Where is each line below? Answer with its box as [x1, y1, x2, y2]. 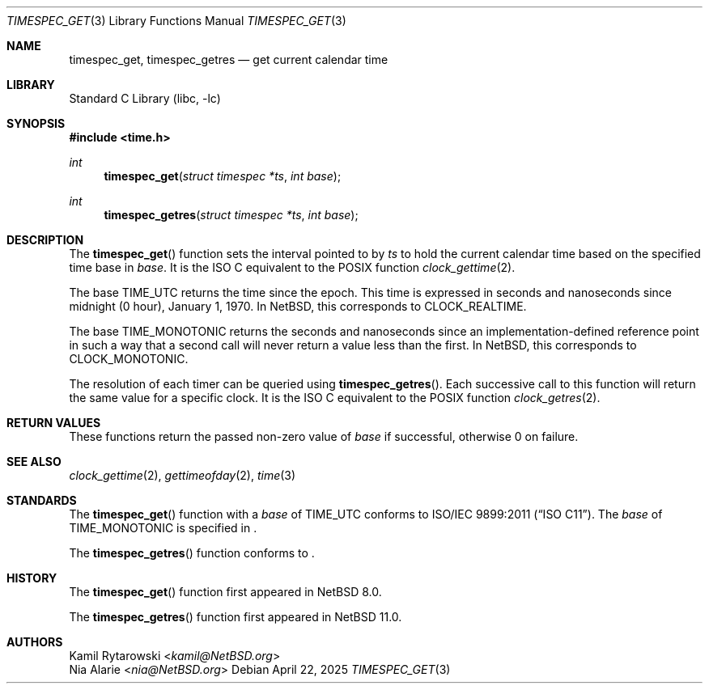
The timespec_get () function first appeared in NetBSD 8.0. [69, 585, 382, 599]
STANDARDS [6, 493, 77, 507]
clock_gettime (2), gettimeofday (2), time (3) [69, 468, 296, 482]
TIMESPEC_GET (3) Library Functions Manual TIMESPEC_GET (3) [6, 14, 346, 28]
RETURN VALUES [6, 416, 101, 430]
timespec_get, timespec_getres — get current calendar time [69, 53, 388, 66]
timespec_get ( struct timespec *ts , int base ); [104, 169, 342, 183]
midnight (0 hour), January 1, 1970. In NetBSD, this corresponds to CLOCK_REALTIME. [69, 299, 527, 313]
